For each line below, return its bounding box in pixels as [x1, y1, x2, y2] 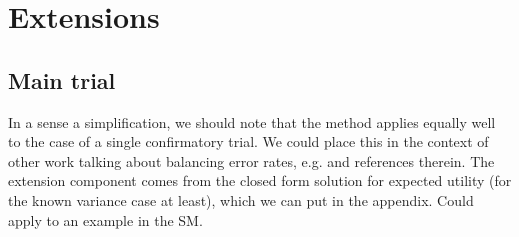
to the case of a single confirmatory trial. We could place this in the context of [8, 131, 489, 152]
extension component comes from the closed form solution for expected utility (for [8, 170, 512, 191]
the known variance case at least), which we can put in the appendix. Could [8, 189, 474, 210]
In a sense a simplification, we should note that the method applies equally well [8, 111, 496, 132]
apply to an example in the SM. [8, 209, 203, 230]
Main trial [8, 64, 116, 95]
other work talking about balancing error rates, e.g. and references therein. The [8, 150, 495, 171]
